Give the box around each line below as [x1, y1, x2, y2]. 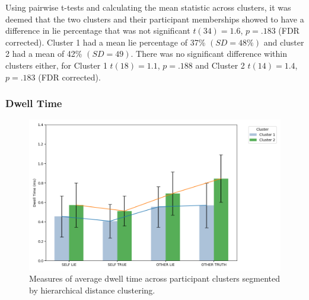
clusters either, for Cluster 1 [5, 59, 107, 71]
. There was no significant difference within [130, 47, 287, 60]
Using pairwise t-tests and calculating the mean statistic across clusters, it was [5, 1, 291, 13]
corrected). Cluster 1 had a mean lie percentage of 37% [5, 36, 206, 48]
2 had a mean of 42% [5, 47, 82, 60]
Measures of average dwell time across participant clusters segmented [29, 272, 280, 285]
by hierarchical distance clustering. [29, 283, 155, 296]
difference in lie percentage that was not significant [5, 24, 190, 37]
